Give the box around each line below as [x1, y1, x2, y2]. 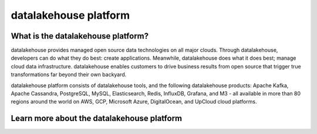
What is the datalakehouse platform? [11, 31, 149, 41]
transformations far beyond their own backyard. [11, 71, 127, 78]
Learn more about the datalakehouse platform [11, 114, 183, 123]
